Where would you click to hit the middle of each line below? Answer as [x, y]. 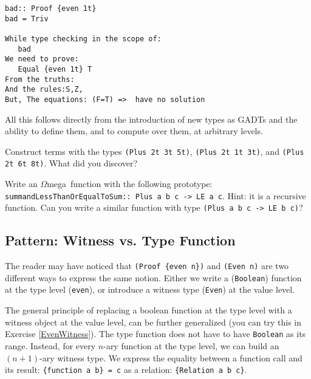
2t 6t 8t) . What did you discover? [71, 163]
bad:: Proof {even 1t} [51, 9]
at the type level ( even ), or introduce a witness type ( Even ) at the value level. [150, 289]
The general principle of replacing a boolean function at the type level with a [149, 310]
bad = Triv [27, 19]
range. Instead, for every [50, 345]
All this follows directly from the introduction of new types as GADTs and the [151, 119]
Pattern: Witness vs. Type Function [120, 240]
